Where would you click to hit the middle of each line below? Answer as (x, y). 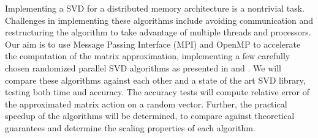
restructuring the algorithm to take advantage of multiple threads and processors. (158, 32)
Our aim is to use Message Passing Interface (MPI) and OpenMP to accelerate (153, 44)
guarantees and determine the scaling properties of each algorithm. (130, 127)
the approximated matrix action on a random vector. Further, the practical (146, 103)
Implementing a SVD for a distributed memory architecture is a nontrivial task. (155, 8)
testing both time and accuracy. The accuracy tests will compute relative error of (157, 92)
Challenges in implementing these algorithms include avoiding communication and (159, 20)
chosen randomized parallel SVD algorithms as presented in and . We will (143, 67)
